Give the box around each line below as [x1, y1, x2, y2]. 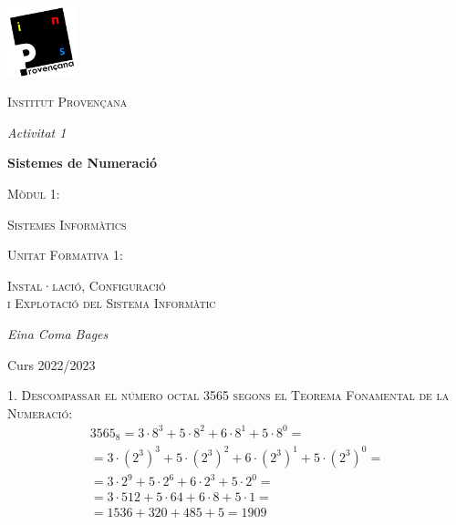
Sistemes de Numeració [7, 153, 158, 172]
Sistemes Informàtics [7, 214, 127, 233]
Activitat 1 [7, 122, 67, 141]
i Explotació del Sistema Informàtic [7, 293, 216, 313]
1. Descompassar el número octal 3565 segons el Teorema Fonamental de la [7, 386, 450, 405]
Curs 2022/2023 [7, 355, 96, 374]
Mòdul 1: [7, 183, 60, 202]
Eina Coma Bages [7, 324, 109, 343]
